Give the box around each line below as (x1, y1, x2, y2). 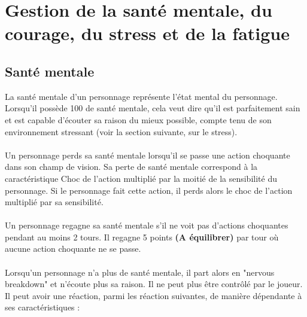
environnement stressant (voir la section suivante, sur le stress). (5, 125, 238, 138)
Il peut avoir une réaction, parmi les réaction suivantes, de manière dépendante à (5, 289, 302, 301)
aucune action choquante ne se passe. (5, 242, 141, 255)
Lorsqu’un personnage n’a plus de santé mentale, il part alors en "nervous (5, 266, 275, 278)
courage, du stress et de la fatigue (5, 21, 290, 45)
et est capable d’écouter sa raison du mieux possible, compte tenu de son (5, 113, 272, 126)
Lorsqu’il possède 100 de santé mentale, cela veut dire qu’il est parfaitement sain (5, 102, 300, 114)
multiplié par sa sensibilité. (5, 196, 104, 208)
